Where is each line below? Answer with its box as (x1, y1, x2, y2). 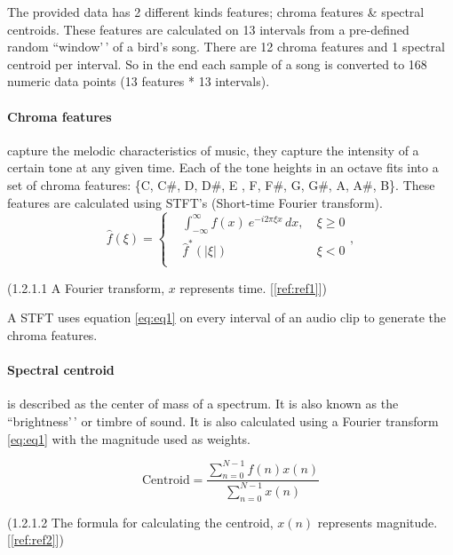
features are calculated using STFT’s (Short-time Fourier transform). (7, 193, 383, 211)
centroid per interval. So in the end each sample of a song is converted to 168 (7, 54, 427, 73)
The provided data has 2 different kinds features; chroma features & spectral (7, 3, 425, 20)
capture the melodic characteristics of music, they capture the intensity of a (7, 140, 419, 159)
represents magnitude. (317, 512, 438, 531)
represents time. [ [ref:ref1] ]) (179, 278, 327, 297)
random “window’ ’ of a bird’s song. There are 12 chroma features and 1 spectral (7, 37, 445, 56)
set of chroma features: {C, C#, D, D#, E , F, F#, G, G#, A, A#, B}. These (7, 175, 435, 194)
